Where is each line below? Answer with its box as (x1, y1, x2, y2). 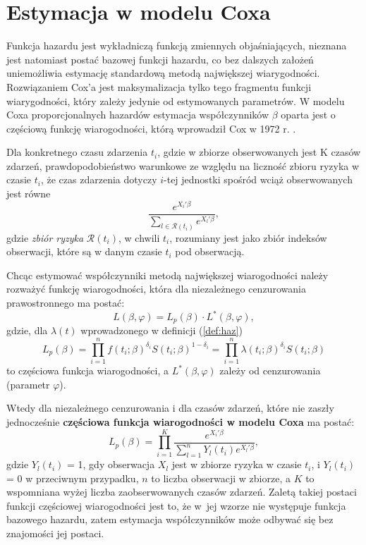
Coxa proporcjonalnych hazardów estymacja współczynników (6, 107, 269, 122)
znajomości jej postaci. (6, 526, 104, 541)
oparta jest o (281, 107, 336, 122)
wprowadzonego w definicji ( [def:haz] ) (80, 323, 243, 338)
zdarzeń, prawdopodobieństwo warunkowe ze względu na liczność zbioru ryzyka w (6, 158, 360, 173)
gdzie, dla (6, 323, 48, 338)
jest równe (6, 186, 51, 201)
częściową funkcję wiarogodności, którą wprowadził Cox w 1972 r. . (6, 121, 296, 135)
